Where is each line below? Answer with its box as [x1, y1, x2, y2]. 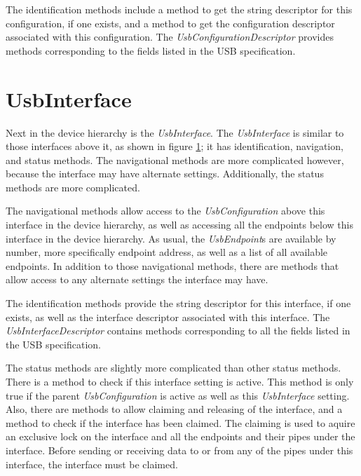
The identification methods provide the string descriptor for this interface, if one [6, 296, 351, 311]
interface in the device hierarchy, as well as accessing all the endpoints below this [6, 217, 353, 232]
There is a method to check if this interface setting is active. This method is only [6, 374, 354, 388]
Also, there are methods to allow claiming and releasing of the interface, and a [6, 402, 343, 416]
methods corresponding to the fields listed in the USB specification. [6, 43, 296, 57]
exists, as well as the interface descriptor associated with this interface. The [6, 309, 330, 324]
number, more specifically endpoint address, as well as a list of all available [6, 245, 328, 259]
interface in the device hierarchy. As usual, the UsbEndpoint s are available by [6, 231, 336, 245]
